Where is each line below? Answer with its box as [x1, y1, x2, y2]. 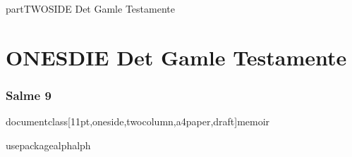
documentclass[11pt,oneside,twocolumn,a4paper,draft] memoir [6, 114, 270, 129]
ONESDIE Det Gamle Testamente [6, 42, 347, 71]
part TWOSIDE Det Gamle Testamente [6, 1, 175, 15]
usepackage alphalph [6, 137, 91, 152]
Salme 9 [6, 86, 51, 103]
